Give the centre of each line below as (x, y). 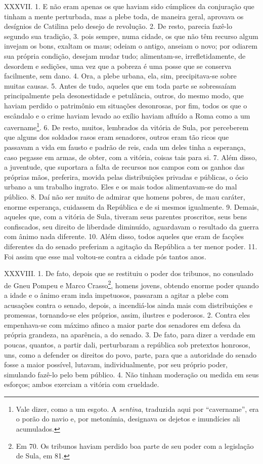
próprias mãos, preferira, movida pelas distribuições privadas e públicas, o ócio (126, 177)
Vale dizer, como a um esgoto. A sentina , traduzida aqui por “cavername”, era (137, 409)
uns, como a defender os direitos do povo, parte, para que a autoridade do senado (130, 354)
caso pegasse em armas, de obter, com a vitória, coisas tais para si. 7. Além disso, (130, 157)
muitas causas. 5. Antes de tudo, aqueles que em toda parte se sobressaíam (120, 85)
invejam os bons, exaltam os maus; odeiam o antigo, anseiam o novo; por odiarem (131, 46)
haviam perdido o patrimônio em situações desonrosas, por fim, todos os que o (126, 105)
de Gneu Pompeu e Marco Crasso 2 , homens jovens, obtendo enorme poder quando (131, 284)
